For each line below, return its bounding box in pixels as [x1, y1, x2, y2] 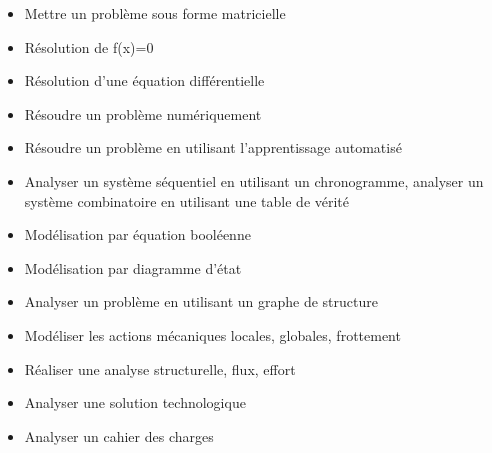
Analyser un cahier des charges [24, 425, 214, 446]
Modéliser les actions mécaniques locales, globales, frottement [24, 324, 401, 345]
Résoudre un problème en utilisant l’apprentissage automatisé [24, 137, 402, 158]
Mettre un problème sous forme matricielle [24, 3, 286, 23]
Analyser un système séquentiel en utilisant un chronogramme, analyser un [24, 170, 484, 191]
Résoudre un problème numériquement [24, 103, 262, 124]
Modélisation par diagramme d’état [24, 257, 242, 278]
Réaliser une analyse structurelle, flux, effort [24, 358, 296, 379]
